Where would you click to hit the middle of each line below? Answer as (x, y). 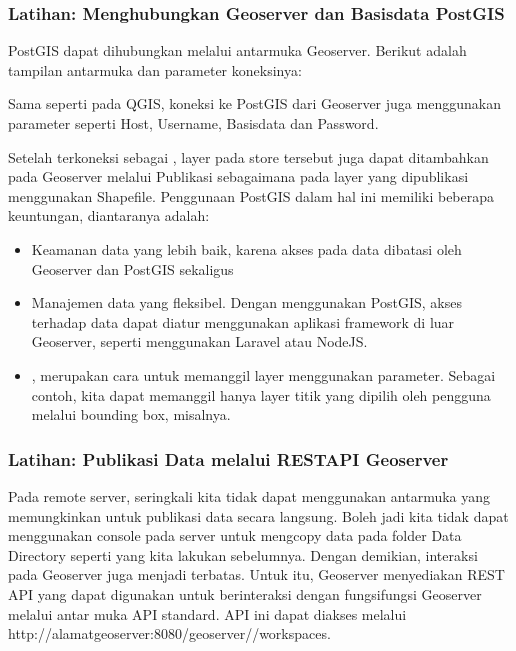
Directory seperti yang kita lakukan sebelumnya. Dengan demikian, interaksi (243, 554)
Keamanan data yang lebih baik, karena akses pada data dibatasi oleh (246, 248)
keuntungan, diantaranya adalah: (109, 215)
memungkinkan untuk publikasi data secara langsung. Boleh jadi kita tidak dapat (258, 515)
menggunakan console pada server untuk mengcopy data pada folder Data (235, 535)
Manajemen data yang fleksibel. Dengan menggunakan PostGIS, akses (246, 302)
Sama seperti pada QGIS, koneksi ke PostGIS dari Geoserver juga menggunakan (254, 103)
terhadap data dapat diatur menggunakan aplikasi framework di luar (243, 321)
